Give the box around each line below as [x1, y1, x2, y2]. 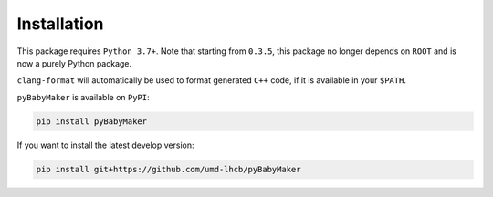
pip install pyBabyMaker [36, 116, 148, 127]
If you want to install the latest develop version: [16, 140, 194, 150]
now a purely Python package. [16, 57, 132, 68]
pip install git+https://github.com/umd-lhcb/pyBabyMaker [36, 164, 301, 174]
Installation [16, 14, 104, 34]
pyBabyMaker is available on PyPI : [16, 91, 150, 102]
